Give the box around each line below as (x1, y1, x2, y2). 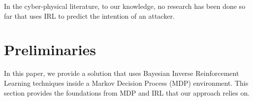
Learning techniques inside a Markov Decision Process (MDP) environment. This (4, 77, 249, 88)
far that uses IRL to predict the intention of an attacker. (4, 10, 175, 21)
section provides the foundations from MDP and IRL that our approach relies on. (4, 87, 250, 98)
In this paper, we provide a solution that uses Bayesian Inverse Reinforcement (4, 68, 239, 78)
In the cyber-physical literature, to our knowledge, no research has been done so (4, 1, 246, 11)
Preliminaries (4, 39, 96, 60)
